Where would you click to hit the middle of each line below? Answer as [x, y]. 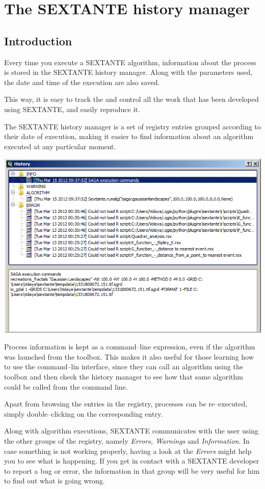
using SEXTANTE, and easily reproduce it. [72, 109]
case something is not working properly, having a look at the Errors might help [128, 451]
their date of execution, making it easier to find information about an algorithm [129, 136]
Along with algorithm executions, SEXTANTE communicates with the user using [131, 431]
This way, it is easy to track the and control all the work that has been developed [131, 99]
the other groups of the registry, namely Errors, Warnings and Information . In [127, 441]
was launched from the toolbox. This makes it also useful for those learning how [129, 356]
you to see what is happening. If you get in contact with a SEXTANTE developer [132, 461]
